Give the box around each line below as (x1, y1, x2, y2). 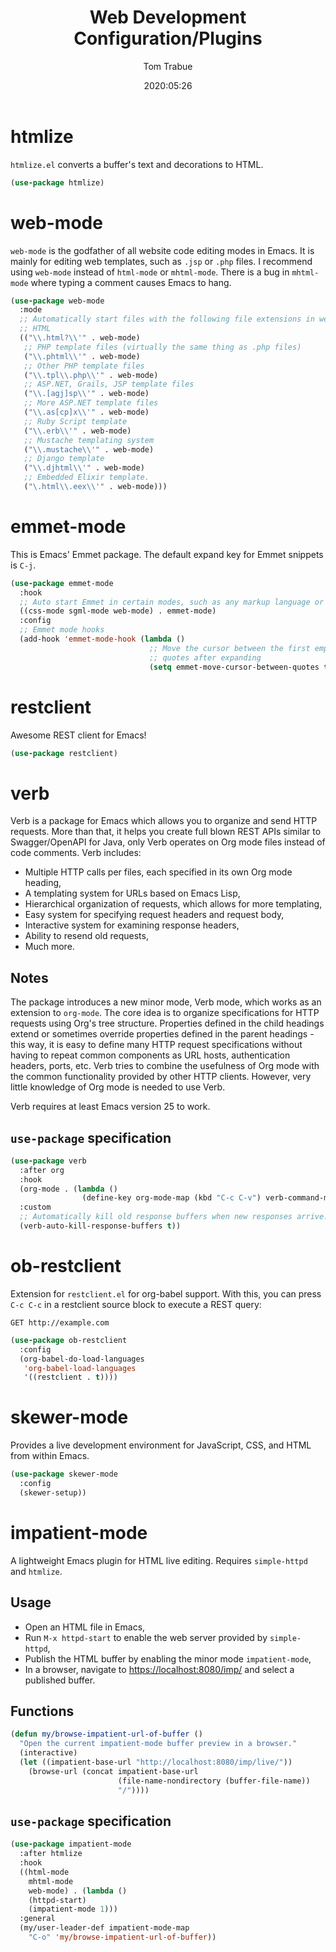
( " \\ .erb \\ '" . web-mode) (23, 426, 132, 436)
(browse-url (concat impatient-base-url (28, 1766, 199, 1776)
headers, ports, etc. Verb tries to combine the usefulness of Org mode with (10, 1060, 320, 1072)
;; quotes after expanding (148, 652, 262, 663)
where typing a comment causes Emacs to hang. (30, 276, 232, 288)
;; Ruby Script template (23, 416, 128, 426)
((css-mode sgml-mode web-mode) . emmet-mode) (19, 606, 217, 616)
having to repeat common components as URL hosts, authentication (10, 1049, 291, 1061)
